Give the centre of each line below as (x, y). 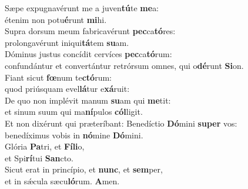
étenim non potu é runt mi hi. (56, 19)
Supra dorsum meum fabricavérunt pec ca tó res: (90, 31)
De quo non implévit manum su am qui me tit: (88, 100)
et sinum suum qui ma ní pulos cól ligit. (74, 112)
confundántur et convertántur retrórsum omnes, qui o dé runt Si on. (124, 65)
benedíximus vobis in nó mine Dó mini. (74, 135)
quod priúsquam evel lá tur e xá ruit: (67, 89)
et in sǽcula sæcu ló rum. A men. (62, 180)
